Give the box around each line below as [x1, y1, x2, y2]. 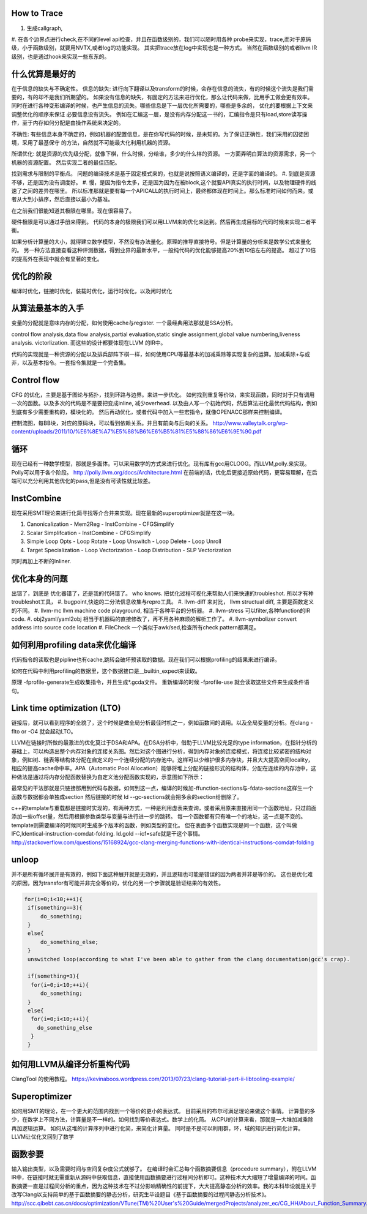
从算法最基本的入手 [11, 303, 84, 313]
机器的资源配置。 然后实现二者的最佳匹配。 [11, 159, 120, 166]
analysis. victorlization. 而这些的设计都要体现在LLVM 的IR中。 [11, 339, 166, 347]
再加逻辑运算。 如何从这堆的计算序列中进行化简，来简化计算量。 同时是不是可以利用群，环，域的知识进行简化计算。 [11, 1124, 304, 1132]
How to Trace [11, 8, 64, 18]
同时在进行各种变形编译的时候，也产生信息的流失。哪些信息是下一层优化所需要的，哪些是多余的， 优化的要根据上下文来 [11, 102, 313, 110]
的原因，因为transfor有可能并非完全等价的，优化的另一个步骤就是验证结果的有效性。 [11, 879, 224, 886]
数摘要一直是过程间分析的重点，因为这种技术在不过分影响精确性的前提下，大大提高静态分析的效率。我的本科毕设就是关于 [11, 1182, 317, 1190]
